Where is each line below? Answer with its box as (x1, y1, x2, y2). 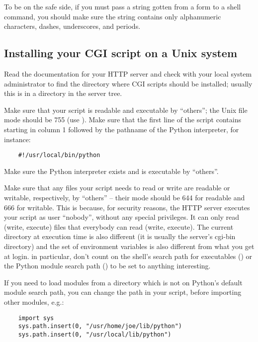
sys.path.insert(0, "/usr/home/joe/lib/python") (18, 323, 182, 330)
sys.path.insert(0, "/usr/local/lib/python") (18, 331, 172, 338)
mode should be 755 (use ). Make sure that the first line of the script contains (4, 114, 241, 125)
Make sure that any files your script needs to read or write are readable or (4, 182, 230, 193)
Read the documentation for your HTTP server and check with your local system (4, 68, 252, 79)
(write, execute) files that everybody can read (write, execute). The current (4, 221, 234, 232)
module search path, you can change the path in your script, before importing (4, 287, 242, 297)
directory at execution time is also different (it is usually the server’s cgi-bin (4, 231, 236, 242)
